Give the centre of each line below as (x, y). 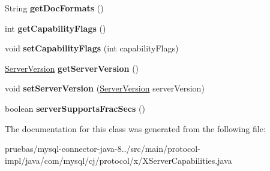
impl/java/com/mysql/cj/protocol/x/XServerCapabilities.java (118, 160)
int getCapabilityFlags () (55, 28)
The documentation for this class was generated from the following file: (135, 128)
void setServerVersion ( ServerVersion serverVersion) (105, 88)
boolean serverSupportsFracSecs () (75, 108)
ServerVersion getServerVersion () (72, 68)
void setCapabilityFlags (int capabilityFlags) (92, 48)
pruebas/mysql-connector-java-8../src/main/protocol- (103, 149)
